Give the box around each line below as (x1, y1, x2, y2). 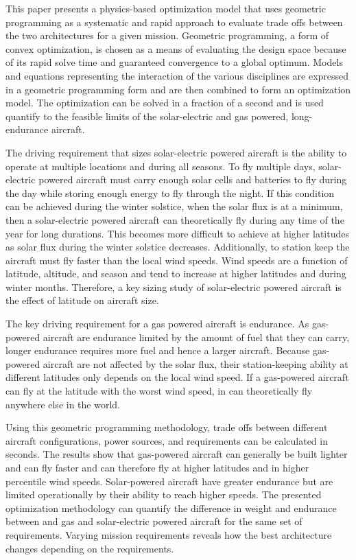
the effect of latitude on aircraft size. (5, 293, 159, 307)
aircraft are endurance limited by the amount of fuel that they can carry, (43, 329, 350, 344)
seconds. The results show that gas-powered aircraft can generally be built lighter (5, 447, 348, 461)
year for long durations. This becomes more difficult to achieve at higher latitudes (5, 226, 349, 240)
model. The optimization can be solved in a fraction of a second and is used (5, 95, 324, 110)
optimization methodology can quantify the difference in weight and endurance (5, 500, 337, 515)
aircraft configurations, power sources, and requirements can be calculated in (5, 433, 328, 447)
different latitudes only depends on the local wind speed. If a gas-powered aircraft (5, 370, 349, 384)
